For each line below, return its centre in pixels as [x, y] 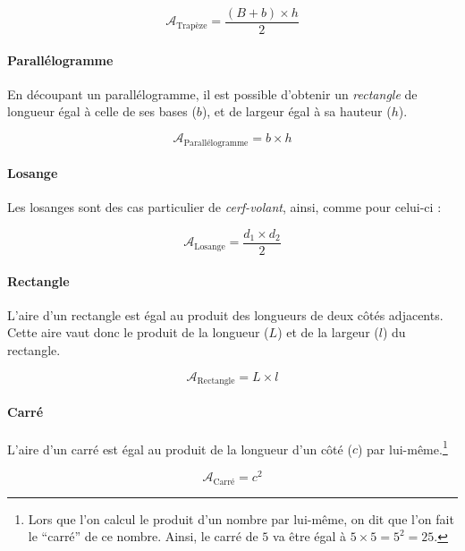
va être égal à [310, 536]
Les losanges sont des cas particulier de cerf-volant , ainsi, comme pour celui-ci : [224, 207]
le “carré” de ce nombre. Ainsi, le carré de [143, 536]
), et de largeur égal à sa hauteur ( [296, 111]
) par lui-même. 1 [402, 447]
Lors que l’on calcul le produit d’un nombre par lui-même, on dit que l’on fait [241, 518]
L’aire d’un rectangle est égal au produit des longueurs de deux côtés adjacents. [225, 314]
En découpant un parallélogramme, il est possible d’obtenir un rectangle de [212, 93]
